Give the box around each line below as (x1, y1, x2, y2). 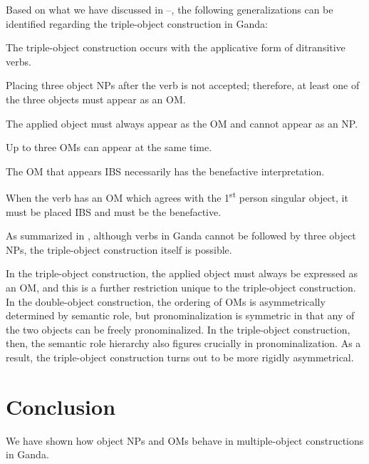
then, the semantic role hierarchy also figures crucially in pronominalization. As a (6, 336, 361, 351)
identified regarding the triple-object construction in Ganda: (6, 16, 268, 31)
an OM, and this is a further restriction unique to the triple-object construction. (6, 279, 356, 294)
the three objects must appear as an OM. (6, 91, 186, 106)
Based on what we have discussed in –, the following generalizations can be (6, 2, 333, 16)
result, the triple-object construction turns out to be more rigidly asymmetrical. (6, 349, 354, 364)
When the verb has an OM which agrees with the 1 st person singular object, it (6, 188, 348, 205)
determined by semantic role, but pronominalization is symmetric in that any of (6, 308, 355, 323)
